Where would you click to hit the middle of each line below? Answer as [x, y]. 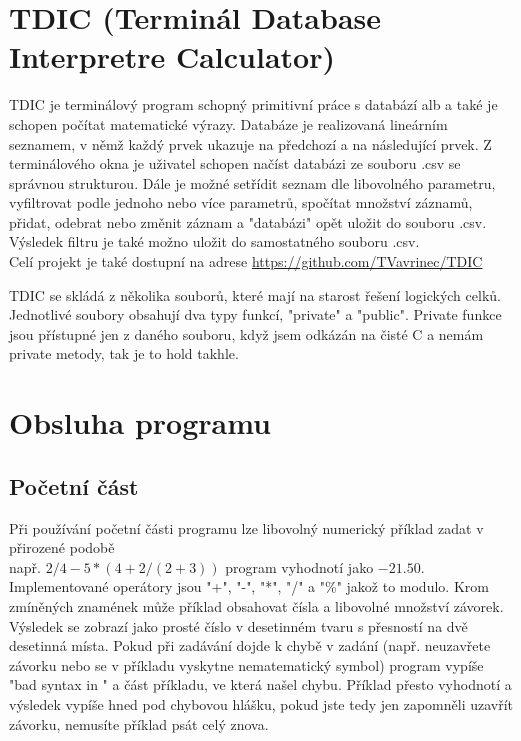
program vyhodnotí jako [299, 566]
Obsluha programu [140, 422]
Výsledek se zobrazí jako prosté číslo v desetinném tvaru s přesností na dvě [238, 625]
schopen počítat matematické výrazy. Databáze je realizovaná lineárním [228, 123]
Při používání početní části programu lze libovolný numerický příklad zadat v [246, 527]
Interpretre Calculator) [172, 56]
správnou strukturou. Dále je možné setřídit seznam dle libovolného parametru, [252, 182]
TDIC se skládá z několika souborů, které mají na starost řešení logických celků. [255, 294]
